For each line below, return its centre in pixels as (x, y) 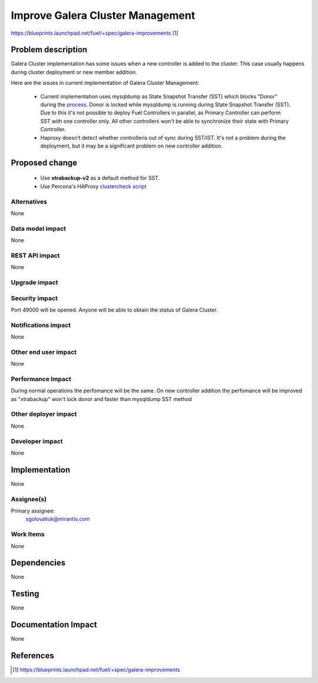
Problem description (49, 50)
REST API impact (35, 255)
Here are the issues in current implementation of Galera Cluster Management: (105, 83)
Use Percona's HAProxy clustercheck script (93, 186)
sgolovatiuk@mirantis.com (58, 519)
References (32, 656)
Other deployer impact (44, 414)
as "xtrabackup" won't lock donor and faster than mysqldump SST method (102, 399)
